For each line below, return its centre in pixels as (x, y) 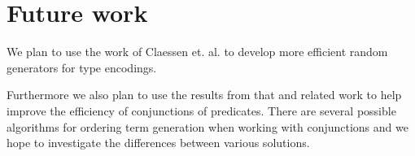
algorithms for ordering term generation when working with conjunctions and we (207, 126)
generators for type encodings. (82, 67)
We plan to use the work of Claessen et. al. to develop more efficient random (197, 52)
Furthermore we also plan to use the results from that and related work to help (204, 95)
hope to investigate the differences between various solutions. (158, 143)
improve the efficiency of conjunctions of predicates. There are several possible (201, 110)
